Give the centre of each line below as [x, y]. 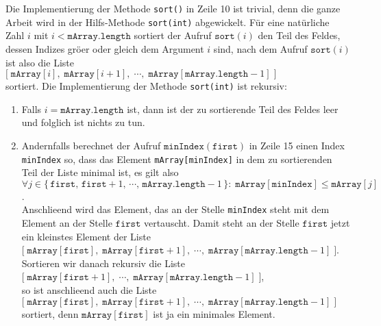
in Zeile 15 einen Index [297, 145]
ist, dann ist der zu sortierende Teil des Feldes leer [233, 109]
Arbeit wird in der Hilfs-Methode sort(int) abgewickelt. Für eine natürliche [168, 22]
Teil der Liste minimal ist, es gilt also [100, 172]
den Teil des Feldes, [299, 35]
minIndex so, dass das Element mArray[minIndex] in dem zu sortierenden [177, 159]
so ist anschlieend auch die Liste [89, 290]
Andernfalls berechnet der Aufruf [91, 145]
